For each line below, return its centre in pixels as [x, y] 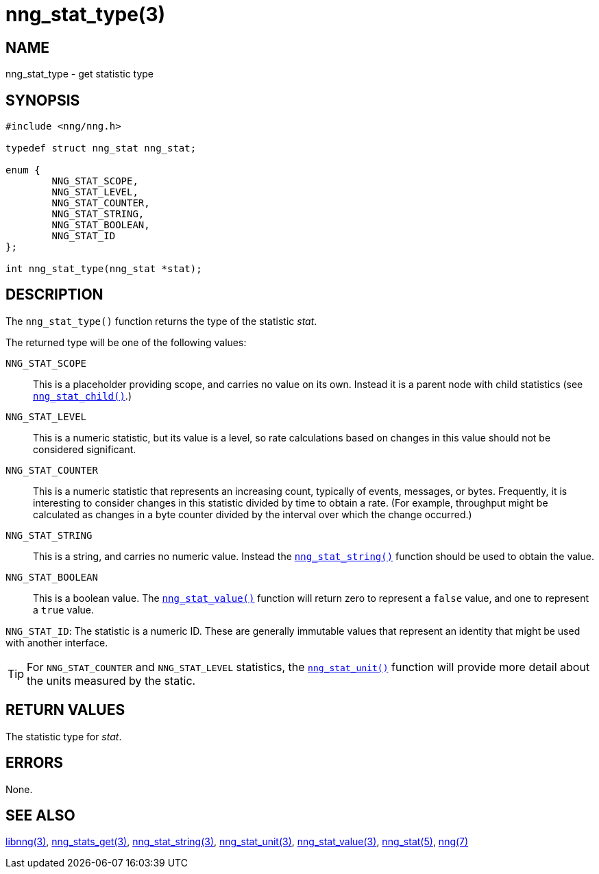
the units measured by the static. [111, 680]
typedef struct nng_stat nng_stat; [101, 148]
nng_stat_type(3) [86, 14]
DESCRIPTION [54, 295]
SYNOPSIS [43, 100]
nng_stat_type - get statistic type [80, 74]
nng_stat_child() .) [82, 396]
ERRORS [35, 763]
